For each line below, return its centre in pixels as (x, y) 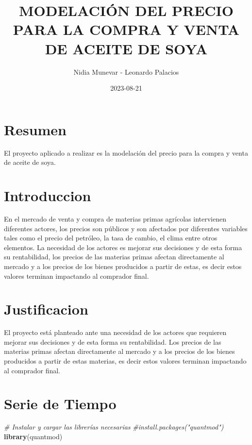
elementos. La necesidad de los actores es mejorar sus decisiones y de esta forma (123, 247)
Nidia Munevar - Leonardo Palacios (126, 72)
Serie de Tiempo (60, 404)
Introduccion (48, 195)
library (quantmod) (33, 436)
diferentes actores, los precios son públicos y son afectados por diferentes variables (126, 228)
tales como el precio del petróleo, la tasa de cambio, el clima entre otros (111, 238)
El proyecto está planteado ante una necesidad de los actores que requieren (115, 332)
